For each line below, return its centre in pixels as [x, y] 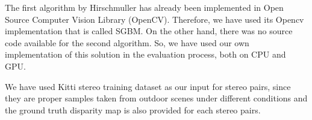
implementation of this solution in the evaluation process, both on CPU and [145, 54]
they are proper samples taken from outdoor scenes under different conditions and [156, 98]
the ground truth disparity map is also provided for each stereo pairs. [133, 109]
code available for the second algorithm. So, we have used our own [127, 42]
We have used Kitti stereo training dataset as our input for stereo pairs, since [148, 86]
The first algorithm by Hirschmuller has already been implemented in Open [144, 7]
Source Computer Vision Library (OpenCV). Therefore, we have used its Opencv [154, 19]
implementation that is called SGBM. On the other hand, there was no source [149, 31]
